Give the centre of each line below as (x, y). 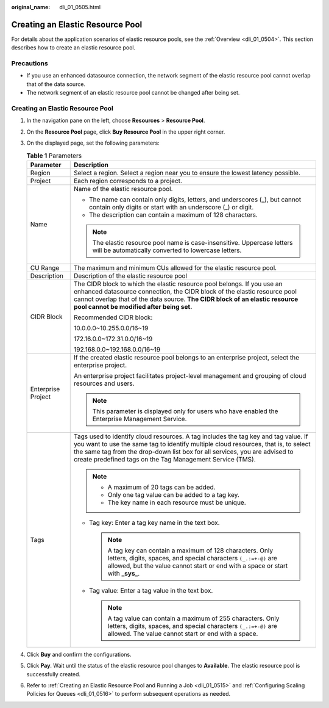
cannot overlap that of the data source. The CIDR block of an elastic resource (186, 299)
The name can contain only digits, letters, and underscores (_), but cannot (195, 200)
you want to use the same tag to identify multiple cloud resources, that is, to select (192, 444)
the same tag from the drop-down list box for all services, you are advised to (184, 452)
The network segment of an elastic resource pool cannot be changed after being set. (133, 93)
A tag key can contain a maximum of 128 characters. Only (190, 551)
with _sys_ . (124, 573)
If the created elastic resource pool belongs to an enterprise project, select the (187, 357)
